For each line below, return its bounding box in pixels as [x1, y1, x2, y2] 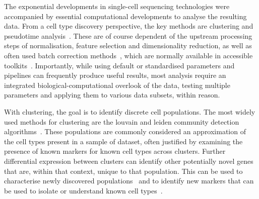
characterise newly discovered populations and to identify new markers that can [4, 175, 254, 186]
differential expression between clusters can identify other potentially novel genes [4, 155, 253, 166]
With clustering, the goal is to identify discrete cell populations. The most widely [4, 106, 255, 117]
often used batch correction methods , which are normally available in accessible [4, 50, 253, 60]
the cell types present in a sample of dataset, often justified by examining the [4, 136, 243, 146]
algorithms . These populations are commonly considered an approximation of [4, 126, 246, 137]
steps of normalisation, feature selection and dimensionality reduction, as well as [4, 40, 252, 51]
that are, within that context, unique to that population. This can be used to [4, 165, 243, 176]
